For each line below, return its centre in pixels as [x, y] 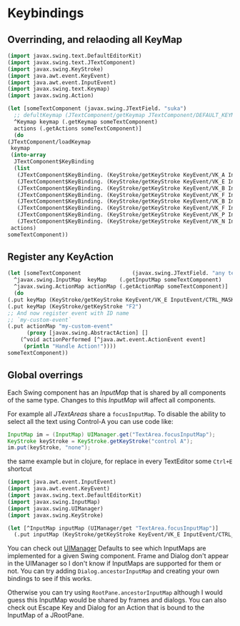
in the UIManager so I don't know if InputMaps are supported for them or [114, 564]
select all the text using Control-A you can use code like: [90, 421]
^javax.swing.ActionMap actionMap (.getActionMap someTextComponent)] [121, 287]
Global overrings [45, 375]
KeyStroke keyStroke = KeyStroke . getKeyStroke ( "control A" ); [100, 441]
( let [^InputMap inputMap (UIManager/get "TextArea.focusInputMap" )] [113, 528]
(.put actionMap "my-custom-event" [60, 326]
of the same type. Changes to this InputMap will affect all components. [112, 400]
